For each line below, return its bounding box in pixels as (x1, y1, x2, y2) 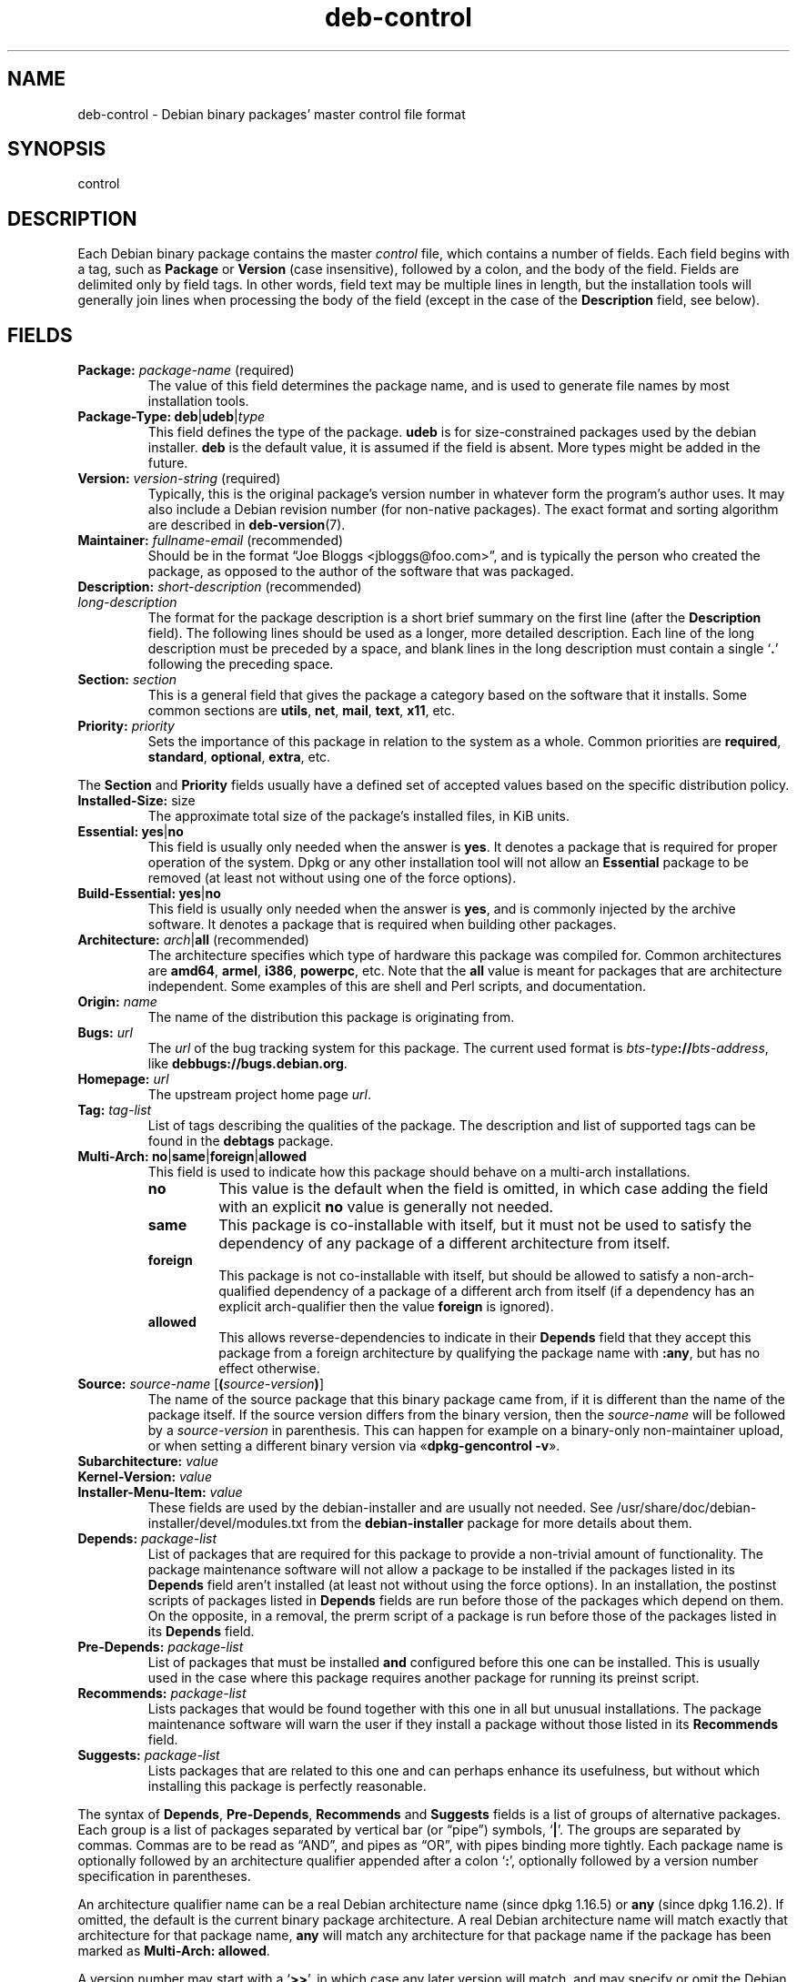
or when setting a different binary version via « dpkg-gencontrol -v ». (147, 1438, 560, 1454)
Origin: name (77, 994, 157, 1010)
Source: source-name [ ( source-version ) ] (77, 1376, 324, 1392)
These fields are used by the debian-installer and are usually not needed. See (147, 1500, 613, 1516)
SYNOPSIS (7, 137, 106, 161)
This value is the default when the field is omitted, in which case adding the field (218, 1179, 769, 1198)
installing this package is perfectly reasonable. (147, 1778, 427, 1795)
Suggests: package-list (77, 1747, 220, 1764)
